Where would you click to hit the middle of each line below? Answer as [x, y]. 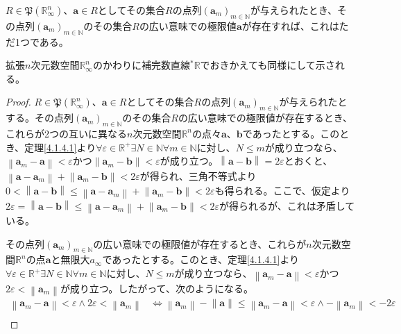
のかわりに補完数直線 [141, 65]
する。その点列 [40, 118]
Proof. [18, 102]
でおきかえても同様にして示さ [267, 65]
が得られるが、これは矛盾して [287, 205]
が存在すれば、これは [290, 25]
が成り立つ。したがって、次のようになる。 [156, 288]
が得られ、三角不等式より [198, 175]
